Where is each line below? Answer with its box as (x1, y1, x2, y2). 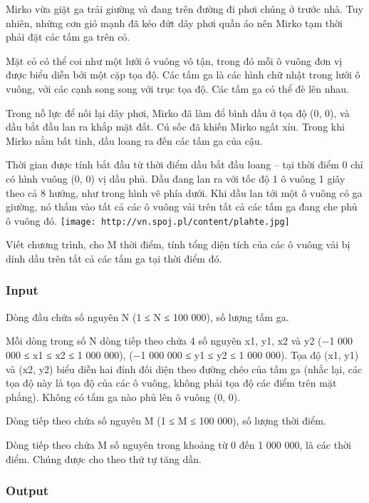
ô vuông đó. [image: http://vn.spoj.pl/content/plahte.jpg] (6, 213, 290, 228)
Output (6, 482, 49, 499)
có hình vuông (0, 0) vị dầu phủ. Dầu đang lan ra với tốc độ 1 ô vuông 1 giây (6, 171, 345, 186)
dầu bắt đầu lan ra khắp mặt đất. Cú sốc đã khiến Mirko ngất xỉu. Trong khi (6, 119, 345, 134)
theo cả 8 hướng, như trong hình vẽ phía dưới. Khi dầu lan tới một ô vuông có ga (6, 185, 363, 200)
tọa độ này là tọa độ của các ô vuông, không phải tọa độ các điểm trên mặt (6, 375, 337, 390)
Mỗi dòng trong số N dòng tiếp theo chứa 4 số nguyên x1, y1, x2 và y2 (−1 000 (6, 333, 353, 348)
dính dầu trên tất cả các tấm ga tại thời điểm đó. (6, 250, 222, 265)
